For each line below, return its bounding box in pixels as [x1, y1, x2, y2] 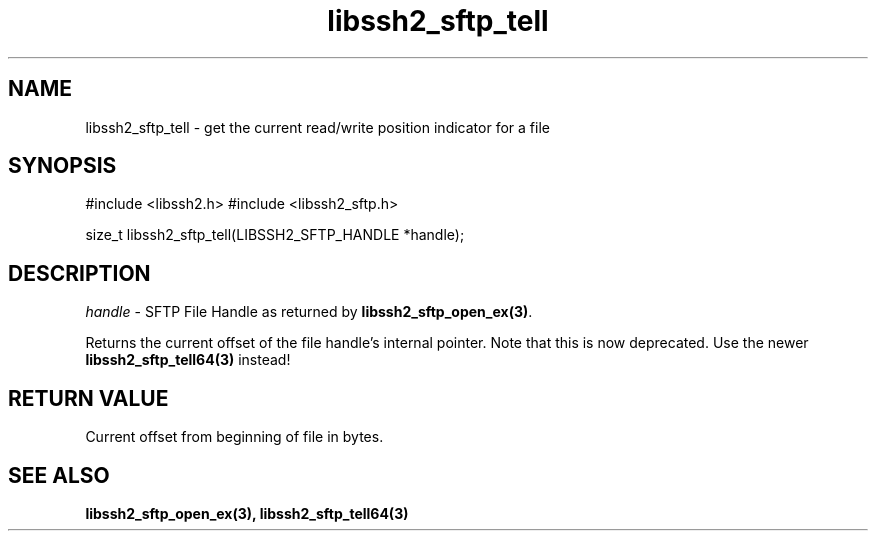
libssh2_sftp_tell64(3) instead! [85, 351, 291, 369]
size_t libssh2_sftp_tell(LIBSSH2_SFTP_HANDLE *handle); [85, 226, 465, 244]
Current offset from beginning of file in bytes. [85, 428, 384, 446]
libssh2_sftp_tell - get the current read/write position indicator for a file [85, 118, 550, 136]
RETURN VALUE [8, 385, 169, 411]
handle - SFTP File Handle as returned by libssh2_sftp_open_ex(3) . [85, 303, 533, 321]
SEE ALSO [8, 462, 110, 488]
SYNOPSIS [8, 153, 117, 179]
